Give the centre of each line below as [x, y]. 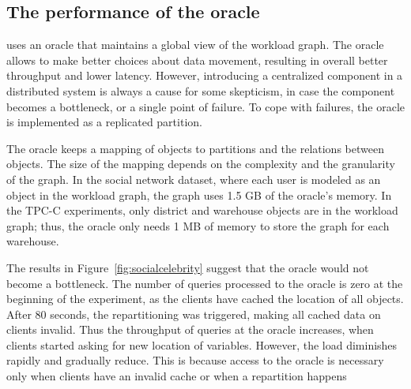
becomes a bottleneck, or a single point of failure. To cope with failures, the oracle [205, 106]
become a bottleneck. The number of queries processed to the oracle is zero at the [205, 283]
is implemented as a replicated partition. [104, 122]
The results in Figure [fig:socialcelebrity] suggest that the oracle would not [188, 267]
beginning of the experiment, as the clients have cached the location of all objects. [205, 299]
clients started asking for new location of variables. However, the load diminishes [202, 344]
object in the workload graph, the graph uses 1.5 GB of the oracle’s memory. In [199, 194]
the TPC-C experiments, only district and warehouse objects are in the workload [202, 210]
